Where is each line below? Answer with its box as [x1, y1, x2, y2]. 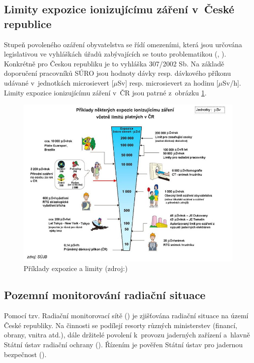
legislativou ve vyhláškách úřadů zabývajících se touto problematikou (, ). [4, 49, 226, 59]
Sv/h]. [222, 77, 241, 88]
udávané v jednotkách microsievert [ [4, 77, 114, 88]
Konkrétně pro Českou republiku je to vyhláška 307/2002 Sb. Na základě [4, 58, 224, 68]
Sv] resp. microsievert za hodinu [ [118, 77, 219, 88]
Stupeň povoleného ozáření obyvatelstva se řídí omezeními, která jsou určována [4, 39, 242, 49]
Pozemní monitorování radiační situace [4, 287, 206, 302]
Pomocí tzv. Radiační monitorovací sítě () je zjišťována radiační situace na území [4, 310, 249, 321]
